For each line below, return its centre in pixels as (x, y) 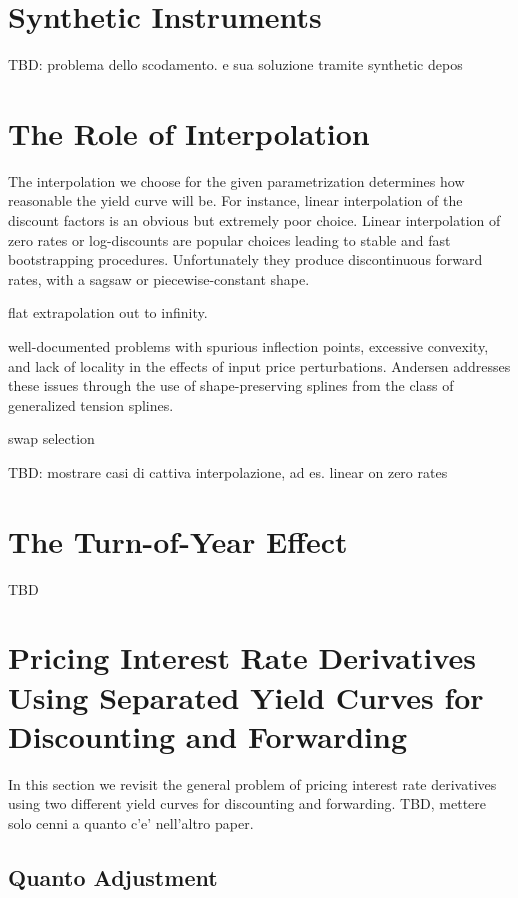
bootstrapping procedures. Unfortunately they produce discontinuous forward (245, 259)
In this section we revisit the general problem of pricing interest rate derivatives (252, 783)
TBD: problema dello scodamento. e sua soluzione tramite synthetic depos (235, 64)
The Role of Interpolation (189, 132)
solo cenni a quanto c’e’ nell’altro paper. (131, 822)
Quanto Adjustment (113, 876)
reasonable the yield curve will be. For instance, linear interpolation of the (235, 200)
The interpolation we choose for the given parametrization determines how (236, 180)
